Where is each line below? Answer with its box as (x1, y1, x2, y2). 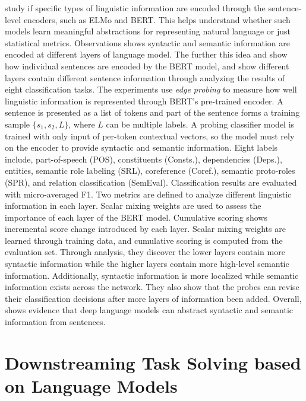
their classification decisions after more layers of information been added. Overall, (5, 292, 302, 304)
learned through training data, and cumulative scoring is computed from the (5, 234, 283, 246)
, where (68, 117, 95, 130)
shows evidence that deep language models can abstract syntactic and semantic (5, 304, 294, 316)
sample (5, 117, 30, 130)
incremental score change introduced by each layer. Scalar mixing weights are (5, 222, 286, 235)
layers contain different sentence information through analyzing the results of (5, 71, 285, 84)
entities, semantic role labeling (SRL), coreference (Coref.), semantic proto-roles (5, 164, 295, 177)
